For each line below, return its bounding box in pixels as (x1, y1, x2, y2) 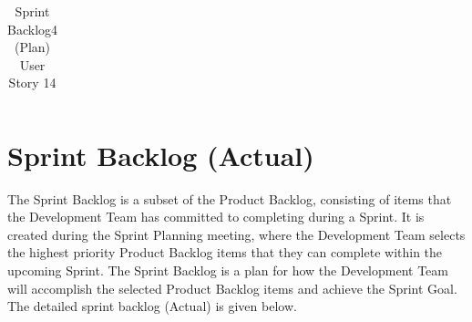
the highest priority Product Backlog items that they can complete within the (7, 243, 443, 262)
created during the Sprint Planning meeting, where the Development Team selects (7, 224, 466, 244)
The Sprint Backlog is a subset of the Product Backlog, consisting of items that (7, 189, 452, 208)
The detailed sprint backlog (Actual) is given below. (7, 296, 297, 316)
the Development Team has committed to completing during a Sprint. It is (7, 207, 425, 226)
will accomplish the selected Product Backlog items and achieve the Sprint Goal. (7, 278, 457, 297)
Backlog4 (7, 19, 58, 38)
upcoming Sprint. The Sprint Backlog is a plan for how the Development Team (7, 260, 448, 279)
